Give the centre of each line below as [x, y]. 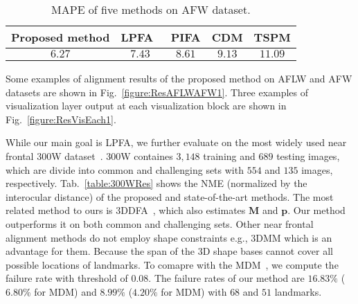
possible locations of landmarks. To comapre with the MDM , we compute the [172, 264]
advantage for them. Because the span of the [100, 251]
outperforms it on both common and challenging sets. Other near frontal [160, 223]
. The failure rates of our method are [226, 278]
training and [229, 155]
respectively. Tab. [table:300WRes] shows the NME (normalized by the [156, 183]
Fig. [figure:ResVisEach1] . [61, 119]
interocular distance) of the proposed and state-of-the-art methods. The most [170, 196]
